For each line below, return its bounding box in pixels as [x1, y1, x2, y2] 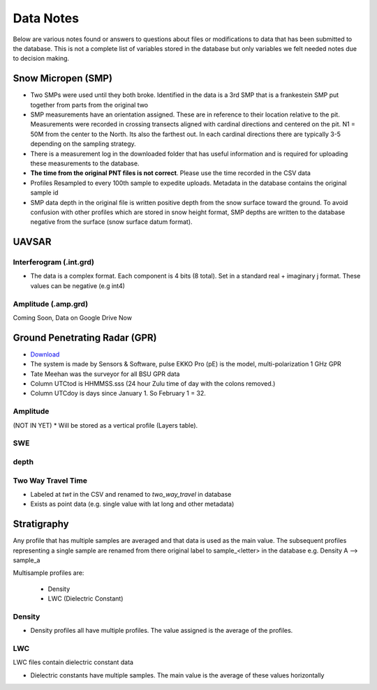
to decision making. [13, 54, 70, 63]
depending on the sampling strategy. [30, 140, 136, 148]
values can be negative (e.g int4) [30, 281, 126, 290]
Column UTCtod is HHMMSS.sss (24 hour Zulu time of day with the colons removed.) [30, 380, 276, 388]
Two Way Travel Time [13, 475, 87, 485]
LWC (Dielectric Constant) [47, 594, 124, 603]
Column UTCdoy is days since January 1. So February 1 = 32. [30, 389, 206, 398]
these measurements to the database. [30, 159, 140, 167]
